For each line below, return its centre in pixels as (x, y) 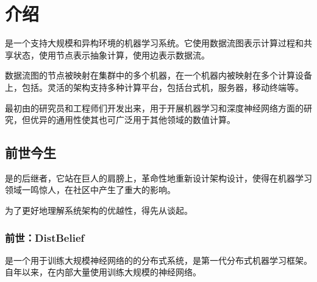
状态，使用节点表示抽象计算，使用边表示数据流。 (111, 55)
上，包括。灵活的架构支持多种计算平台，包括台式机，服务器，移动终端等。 (154, 87)
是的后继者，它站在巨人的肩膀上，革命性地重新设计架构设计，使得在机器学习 (158, 178)
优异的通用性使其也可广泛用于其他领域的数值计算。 (133, 120)
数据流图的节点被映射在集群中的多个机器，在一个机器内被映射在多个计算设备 (158, 75)
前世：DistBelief (45, 237)
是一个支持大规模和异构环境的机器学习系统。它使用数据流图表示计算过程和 (154, 43)
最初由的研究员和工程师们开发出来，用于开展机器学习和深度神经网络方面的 (154, 108)
